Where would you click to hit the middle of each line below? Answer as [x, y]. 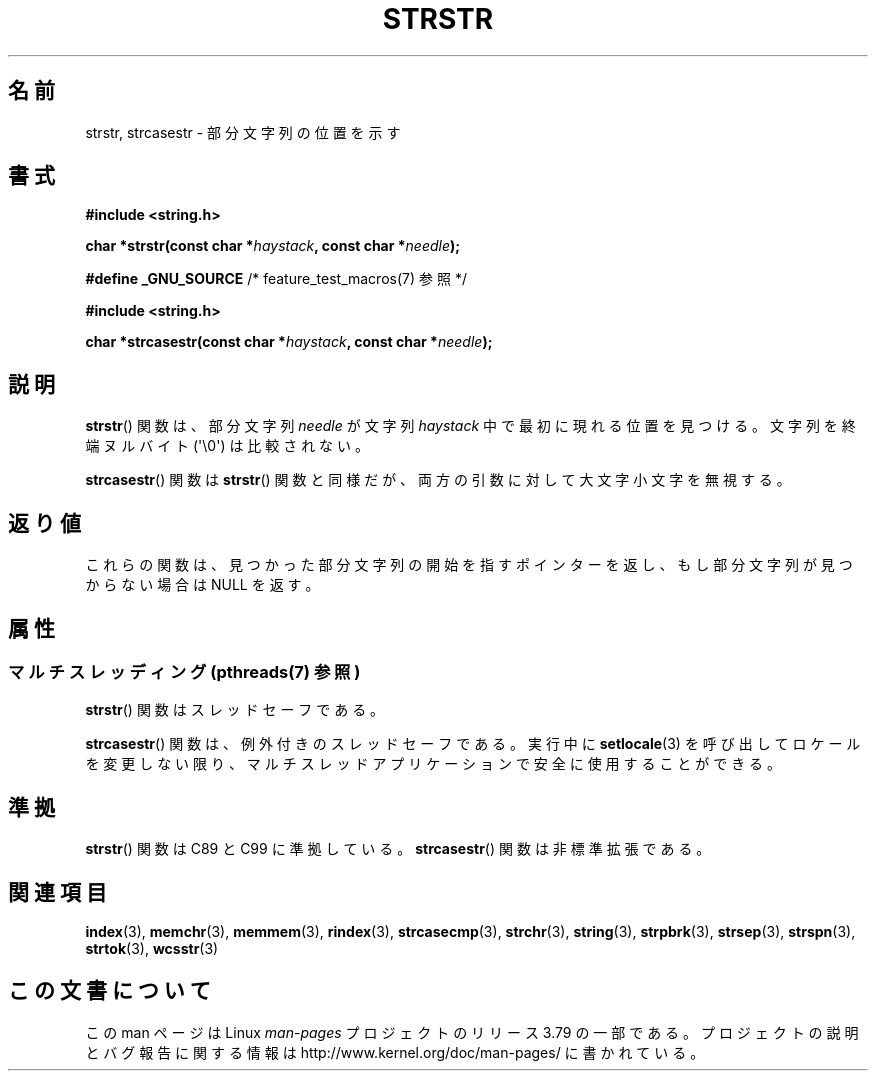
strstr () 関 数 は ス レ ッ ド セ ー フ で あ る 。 [235, 710]
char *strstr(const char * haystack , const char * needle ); [273, 246]
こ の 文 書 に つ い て [109, 991]
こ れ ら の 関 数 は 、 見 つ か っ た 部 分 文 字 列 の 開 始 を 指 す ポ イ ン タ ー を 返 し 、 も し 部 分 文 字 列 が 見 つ [469, 565]
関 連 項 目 [57, 892]
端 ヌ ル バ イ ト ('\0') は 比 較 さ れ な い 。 [227, 446]
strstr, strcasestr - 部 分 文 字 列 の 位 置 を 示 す [243, 132]
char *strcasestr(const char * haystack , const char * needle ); [289, 342]
